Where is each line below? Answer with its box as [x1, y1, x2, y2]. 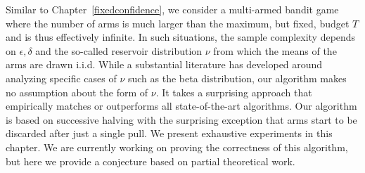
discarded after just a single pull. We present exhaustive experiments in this [6, 126, 333, 141]
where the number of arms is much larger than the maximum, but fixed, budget [6, 15, 350, 30]
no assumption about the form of [6, 84, 148, 99]
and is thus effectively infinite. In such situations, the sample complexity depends [6, 30, 356, 44]
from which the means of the [213, 43, 337, 58]
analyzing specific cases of [6, 70, 117, 85]
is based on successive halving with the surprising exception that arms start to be [6, 112, 357, 127]
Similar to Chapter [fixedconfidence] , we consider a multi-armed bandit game [6, 2, 339, 16]
